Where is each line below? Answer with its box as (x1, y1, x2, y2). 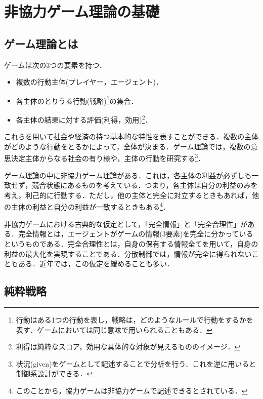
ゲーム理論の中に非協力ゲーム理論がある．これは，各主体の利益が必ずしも (4, 170, 252, 180)
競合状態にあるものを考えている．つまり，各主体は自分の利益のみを (32, 180, 258, 190)
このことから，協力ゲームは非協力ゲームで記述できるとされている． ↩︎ (16, 385, 248, 395)
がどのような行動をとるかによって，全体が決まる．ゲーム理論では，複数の (4, 141, 251, 151)
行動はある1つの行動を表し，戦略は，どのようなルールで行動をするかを (16, 314, 253, 325)
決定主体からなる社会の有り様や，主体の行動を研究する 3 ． (11, 151, 205, 164)
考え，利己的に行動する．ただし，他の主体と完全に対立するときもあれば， (4, 189, 252, 200)
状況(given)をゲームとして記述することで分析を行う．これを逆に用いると (16, 358, 256, 369)
